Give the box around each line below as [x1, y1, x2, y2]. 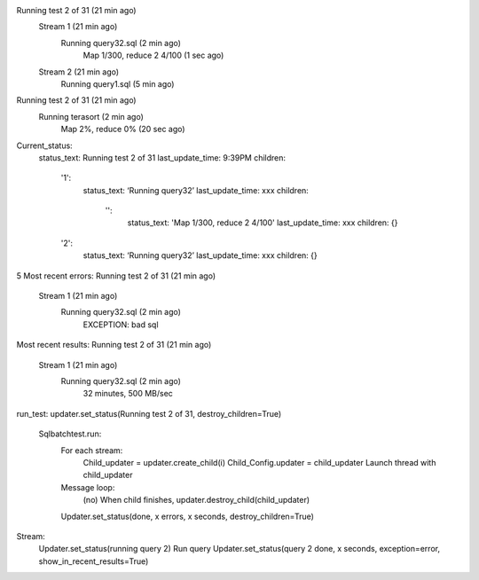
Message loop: [60, 482, 115, 492]
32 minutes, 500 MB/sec [82, 388, 173, 399]
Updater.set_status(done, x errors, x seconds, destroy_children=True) [60, 511, 315, 521]
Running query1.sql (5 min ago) [60, 78, 175, 89]
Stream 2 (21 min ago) [38, 67, 120, 77]
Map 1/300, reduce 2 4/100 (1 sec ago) [82, 50, 224, 61]
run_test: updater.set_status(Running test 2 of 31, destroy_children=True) [16, 408, 282, 419]
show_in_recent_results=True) [38, 555, 149, 567]
